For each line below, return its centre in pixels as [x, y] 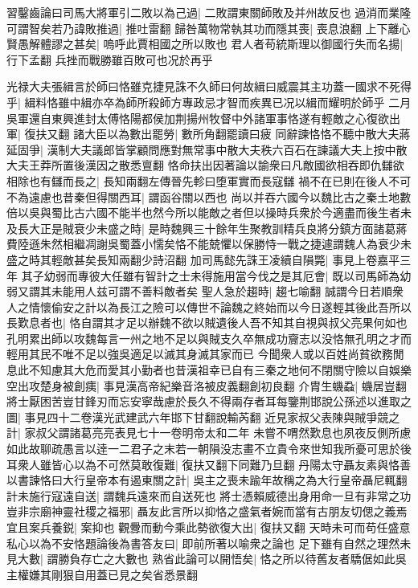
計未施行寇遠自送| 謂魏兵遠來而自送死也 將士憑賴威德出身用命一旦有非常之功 [209, 495]
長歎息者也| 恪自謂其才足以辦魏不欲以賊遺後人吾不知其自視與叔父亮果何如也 [207, 323]
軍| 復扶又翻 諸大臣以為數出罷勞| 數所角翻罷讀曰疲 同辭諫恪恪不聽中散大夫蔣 [209, 134]
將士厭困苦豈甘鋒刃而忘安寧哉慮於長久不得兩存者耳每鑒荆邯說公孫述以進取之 [209, 401]
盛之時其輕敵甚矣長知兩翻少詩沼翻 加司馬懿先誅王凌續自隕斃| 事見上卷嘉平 [203, 259]
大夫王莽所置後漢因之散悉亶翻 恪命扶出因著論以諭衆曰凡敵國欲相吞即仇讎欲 [205, 165]
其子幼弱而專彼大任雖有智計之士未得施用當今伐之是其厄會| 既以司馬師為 [211, 275]
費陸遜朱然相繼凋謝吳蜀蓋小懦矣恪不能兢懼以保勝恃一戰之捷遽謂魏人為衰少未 [209, 244]
